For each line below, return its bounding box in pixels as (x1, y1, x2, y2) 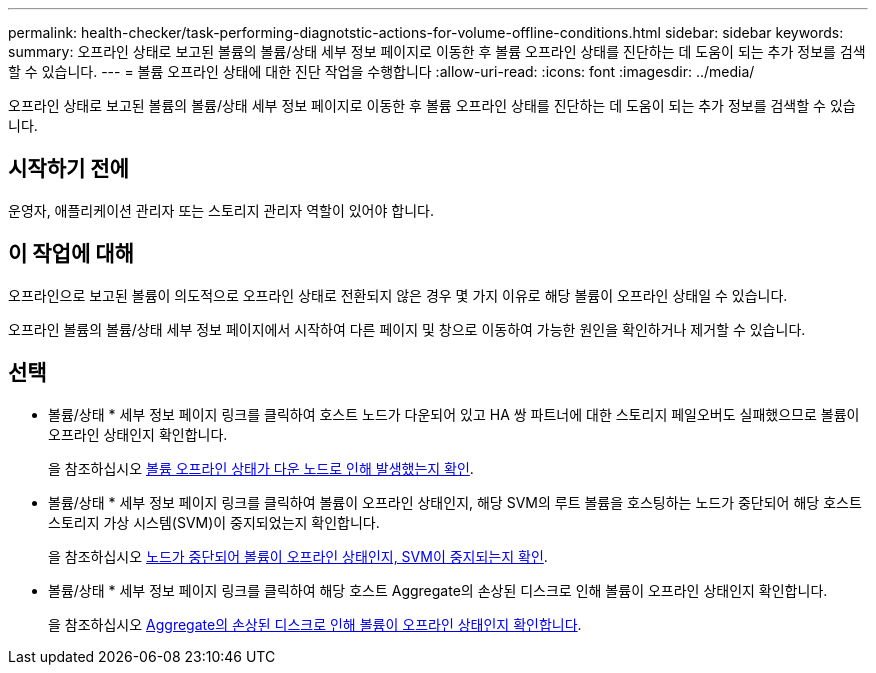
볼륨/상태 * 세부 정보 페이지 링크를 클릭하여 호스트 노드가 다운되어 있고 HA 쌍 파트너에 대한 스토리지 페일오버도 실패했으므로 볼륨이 (48, 405, 860, 423)
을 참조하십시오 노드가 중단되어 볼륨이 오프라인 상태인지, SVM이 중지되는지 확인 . (48, 547, 548, 565)
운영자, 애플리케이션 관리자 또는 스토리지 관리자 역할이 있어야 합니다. (8, 201, 434, 219)
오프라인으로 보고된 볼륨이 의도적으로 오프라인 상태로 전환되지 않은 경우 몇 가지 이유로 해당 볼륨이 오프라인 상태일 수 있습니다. (8, 286, 788, 304)
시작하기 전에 (8, 156, 129, 182)
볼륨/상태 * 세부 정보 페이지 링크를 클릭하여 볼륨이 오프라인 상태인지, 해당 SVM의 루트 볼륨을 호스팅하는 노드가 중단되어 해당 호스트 (48, 493, 862, 511)
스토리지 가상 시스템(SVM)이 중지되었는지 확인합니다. (48, 513, 380, 531)
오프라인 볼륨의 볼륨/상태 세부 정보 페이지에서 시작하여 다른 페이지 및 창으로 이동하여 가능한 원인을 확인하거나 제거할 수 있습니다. (8, 320, 806, 338)
